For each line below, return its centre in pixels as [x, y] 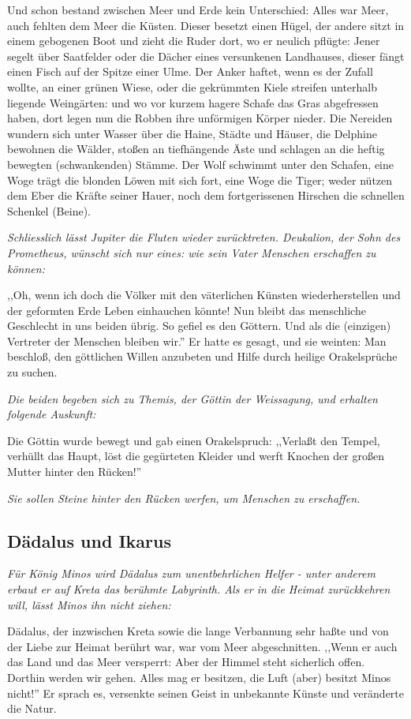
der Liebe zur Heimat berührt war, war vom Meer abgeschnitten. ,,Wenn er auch [202, 646]
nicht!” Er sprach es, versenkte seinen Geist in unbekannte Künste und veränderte [206, 693]
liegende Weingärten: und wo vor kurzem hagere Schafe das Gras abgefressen [193, 102]
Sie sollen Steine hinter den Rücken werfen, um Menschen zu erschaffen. [184, 498]
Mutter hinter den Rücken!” [75, 472]
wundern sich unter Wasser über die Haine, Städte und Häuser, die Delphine [192, 133]
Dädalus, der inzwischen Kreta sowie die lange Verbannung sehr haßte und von [198, 631]
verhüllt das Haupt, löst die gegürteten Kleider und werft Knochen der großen [196, 456]
